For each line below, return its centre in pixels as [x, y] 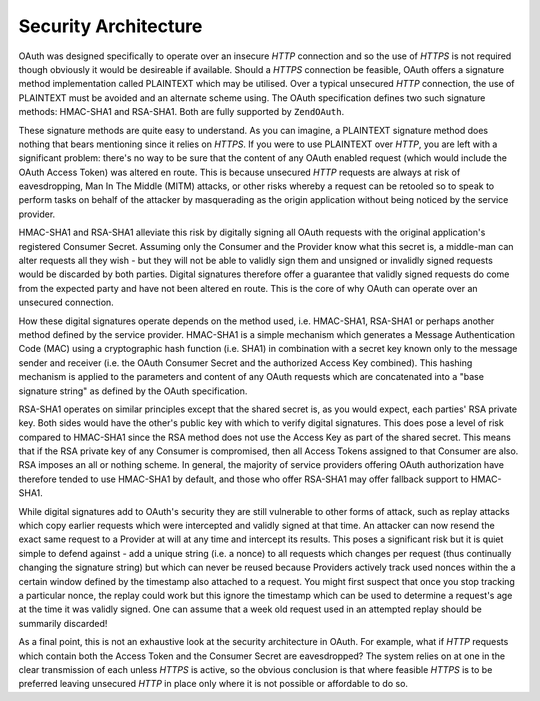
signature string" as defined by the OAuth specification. [133, 391]
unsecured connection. [66, 302]
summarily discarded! [63, 623]
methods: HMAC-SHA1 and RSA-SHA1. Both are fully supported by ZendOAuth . [181, 112]
